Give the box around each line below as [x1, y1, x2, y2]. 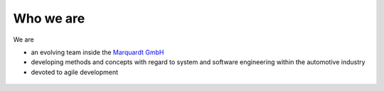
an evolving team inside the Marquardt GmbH [31, 48, 164, 56]
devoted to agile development [31, 68, 119, 76]
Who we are [13, 11, 85, 26]
